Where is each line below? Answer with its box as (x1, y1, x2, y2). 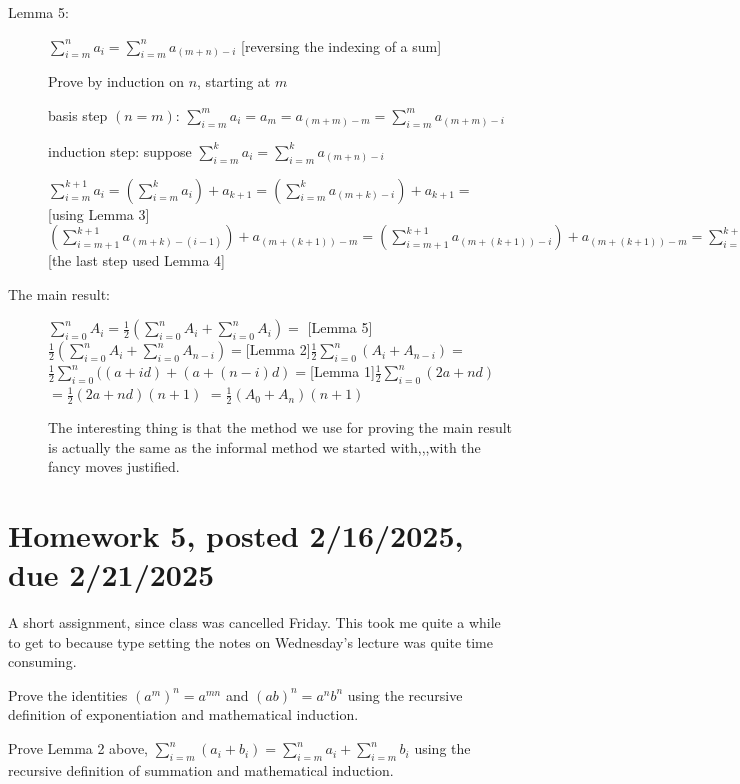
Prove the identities (8, 684, 128, 705)
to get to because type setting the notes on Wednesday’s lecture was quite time (8, 631, 493, 652)
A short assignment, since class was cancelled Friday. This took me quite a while (8, 612, 501, 633)
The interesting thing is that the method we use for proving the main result (48, 416, 513, 437)
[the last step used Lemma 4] (48, 250, 225, 271)
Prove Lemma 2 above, (8, 738, 149, 759)
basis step (48, 104, 108, 125)
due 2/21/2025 (8, 554, 215, 595)
